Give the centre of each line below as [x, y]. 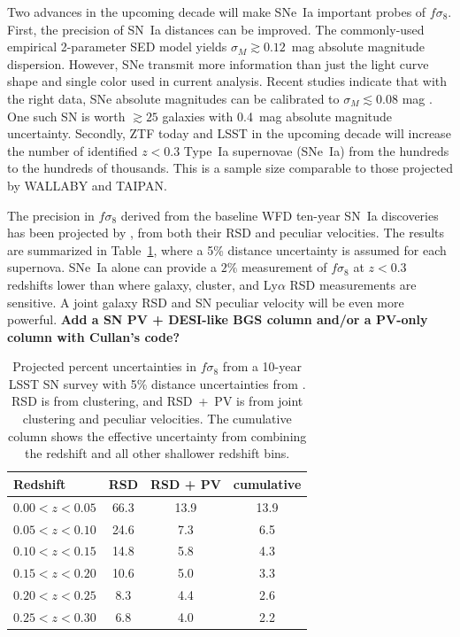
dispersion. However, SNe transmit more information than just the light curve [218, 63]
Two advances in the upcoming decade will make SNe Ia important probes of [217, 12]
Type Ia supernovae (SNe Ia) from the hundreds [316, 150]
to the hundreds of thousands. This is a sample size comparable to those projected [230, 168]
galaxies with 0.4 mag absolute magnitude [277, 116]
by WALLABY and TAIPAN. [87, 185]
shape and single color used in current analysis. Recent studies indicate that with [227, 81]
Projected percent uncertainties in [104, 366]
